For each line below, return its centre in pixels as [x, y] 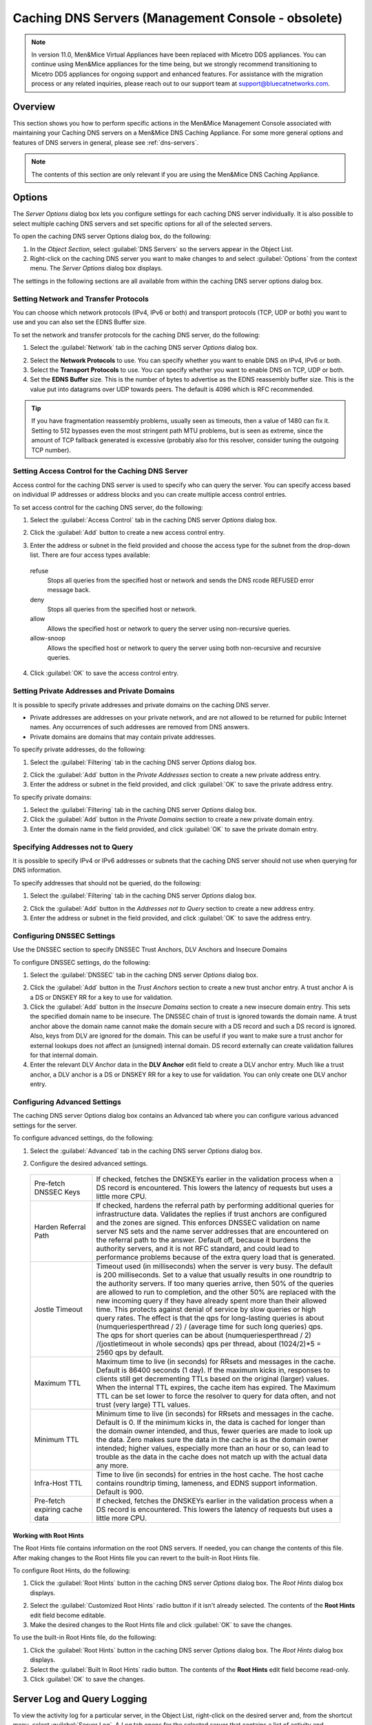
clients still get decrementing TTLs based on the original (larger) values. [213, 1379]
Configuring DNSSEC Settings [64, 936]
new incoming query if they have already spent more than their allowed [211, 1301]
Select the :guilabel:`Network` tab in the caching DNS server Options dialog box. [144, 348]
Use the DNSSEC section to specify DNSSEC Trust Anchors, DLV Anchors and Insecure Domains [150, 949]
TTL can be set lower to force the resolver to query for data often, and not [216, 1396]
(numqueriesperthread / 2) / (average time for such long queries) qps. [209, 1327]
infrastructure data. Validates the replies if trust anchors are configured [211, 1214]
